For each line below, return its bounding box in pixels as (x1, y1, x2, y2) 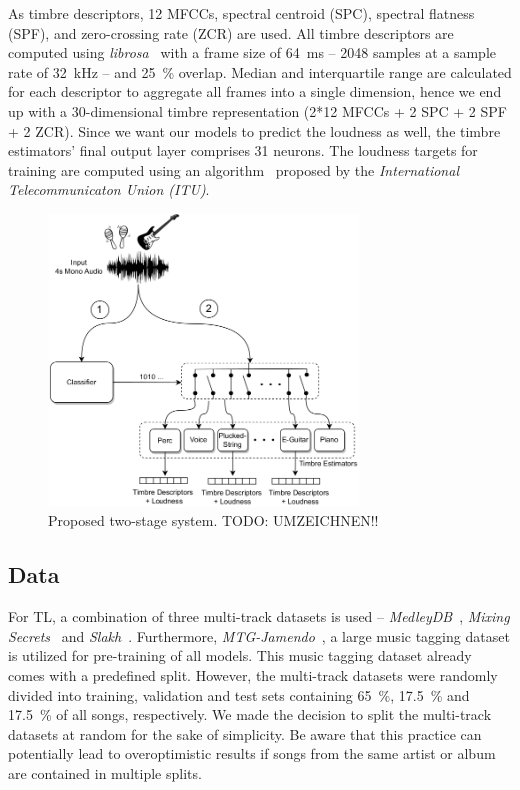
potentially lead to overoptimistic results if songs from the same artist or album (8, 743, 496, 764)
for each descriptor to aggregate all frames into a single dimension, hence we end (8, 81, 502, 102)
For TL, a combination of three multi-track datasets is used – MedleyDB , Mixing (8, 606, 510, 627)
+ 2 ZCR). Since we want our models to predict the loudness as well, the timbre (8, 120, 501, 141)
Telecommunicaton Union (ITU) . (8, 179, 210, 200)
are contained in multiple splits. (8, 762, 202, 783)
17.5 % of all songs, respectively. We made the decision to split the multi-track (8, 704, 492, 725)
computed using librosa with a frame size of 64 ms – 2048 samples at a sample (8, 42, 496, 63)
